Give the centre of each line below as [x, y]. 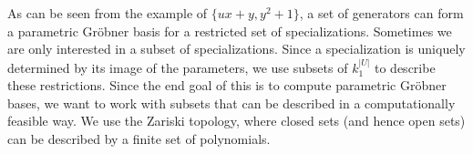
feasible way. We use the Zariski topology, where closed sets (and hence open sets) [236, 121]
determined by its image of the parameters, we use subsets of [178, 67]
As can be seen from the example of [108, 13]
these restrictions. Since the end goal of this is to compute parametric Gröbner [227, 85]
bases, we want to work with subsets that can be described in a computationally [231, 103]
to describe [405, 67]
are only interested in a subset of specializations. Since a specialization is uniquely [236, 49]
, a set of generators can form [381, 13]
